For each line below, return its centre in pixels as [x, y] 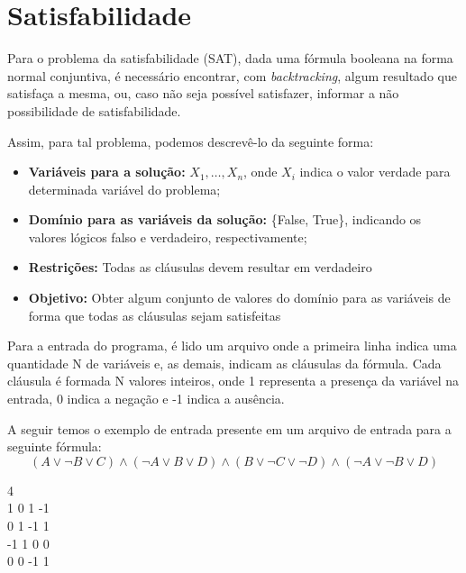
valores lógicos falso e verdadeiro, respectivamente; [168, 236]
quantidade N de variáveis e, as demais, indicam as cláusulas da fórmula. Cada [224, 363]
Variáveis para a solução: [107, 172]
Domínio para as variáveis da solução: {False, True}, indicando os [225, 219]
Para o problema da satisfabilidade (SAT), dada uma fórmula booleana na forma [230, 58]
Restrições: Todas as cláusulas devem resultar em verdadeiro [200, 267]
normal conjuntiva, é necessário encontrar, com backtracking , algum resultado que [232, 75]
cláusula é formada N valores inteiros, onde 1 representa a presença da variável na [233, 381]
